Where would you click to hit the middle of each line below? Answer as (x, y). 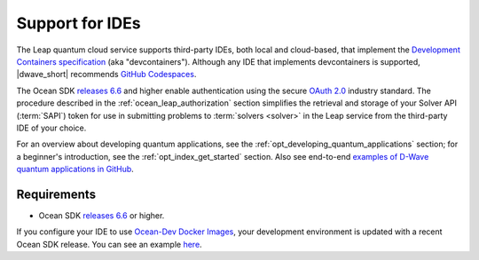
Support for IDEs (79, 23)
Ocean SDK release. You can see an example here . (110, 244)
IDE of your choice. (51, 128)
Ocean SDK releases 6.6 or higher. (102, 215)
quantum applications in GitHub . (75, 169)
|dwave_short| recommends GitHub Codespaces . (106, 75)
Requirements (56, 194)
